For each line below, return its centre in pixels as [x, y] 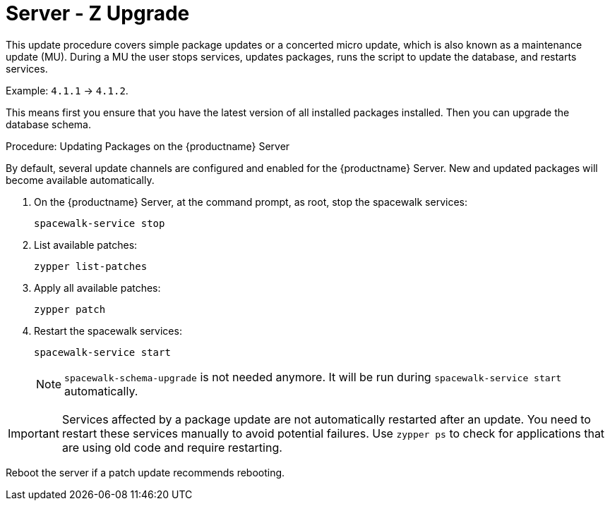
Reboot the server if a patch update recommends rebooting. [145, 472]
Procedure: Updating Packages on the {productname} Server [148, 146]
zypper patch [70, 309]
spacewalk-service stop [100, 223]
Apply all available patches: [97, 288]
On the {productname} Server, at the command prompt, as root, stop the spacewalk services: [251, 202]
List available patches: [86, 245]
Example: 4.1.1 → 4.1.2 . [67, 90]
